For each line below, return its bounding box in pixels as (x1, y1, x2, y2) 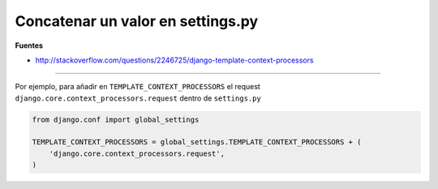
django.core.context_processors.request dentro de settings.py (15, 93, 261, 103)
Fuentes (15, 41, 44, 50)
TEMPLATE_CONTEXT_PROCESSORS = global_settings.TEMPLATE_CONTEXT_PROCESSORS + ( (32, 138, 362, 147)
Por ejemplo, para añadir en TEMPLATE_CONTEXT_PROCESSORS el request (15, 82, 261, 92)
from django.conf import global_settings (32, 114, 200, 124)
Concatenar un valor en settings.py (15, 12, 259, 30)
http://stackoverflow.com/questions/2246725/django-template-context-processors (35, 55, 314, 65)
